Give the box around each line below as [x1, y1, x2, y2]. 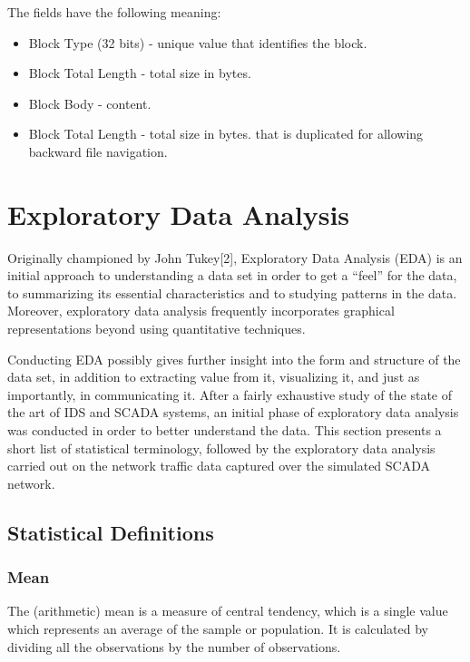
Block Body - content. [28, 93, 152, 112]
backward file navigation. [28, 141, 168, 161]
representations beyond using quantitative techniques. [7, 319, 306, 338]
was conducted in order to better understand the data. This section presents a [7, 421, 442, 440]
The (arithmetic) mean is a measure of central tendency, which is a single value [7, 601, 448, 620]
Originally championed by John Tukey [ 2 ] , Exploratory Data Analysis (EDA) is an [7, 248, 463, 267]
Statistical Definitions [7, 518, 214, 546]
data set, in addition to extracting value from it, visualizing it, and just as [7, 367, 420, 386]
